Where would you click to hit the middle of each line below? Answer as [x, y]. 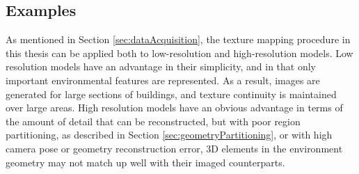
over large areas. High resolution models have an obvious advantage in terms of [174, 108]
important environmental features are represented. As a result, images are [163, 80]
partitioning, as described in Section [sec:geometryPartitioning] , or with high [169, 135]
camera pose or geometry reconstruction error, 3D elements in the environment [174, 148]
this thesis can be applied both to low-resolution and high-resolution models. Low [179, 53]
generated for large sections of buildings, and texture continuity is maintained [171, 94]
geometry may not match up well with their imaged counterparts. [145, 162]
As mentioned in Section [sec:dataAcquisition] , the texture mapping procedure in [178, 39]
